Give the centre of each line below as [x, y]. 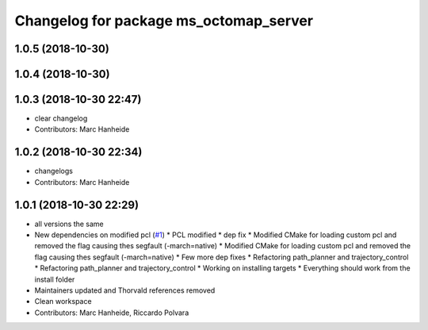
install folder [55, 279]
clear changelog [61, 118]
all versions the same [69, 224]
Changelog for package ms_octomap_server [164, 21]
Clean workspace [63, 301]
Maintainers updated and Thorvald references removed [125, 290]
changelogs [53, 171]
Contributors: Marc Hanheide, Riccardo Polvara [112, 313]
